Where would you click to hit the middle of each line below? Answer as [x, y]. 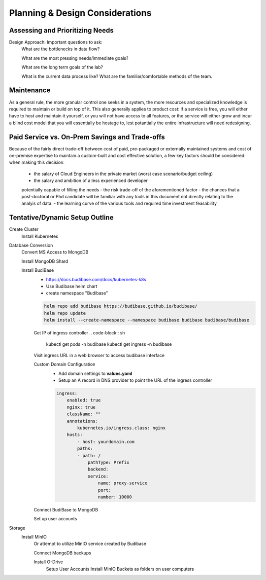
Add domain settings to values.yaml [95, 373]
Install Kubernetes [40, 236]
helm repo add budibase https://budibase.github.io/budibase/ [121, 306]
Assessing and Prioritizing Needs [62, 30]
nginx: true [81, 407]
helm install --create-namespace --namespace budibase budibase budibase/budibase [147, 320]
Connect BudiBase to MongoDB [66, 509]
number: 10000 [115, 497]
